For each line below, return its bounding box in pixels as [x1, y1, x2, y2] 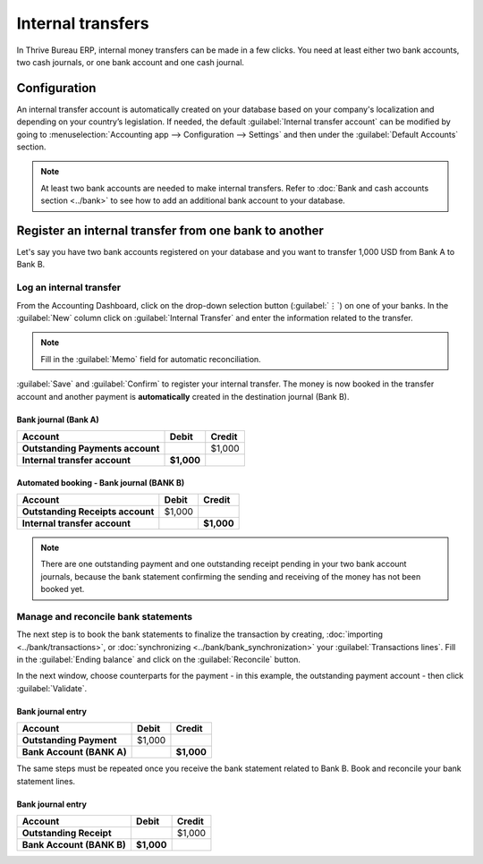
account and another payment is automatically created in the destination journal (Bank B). [16, 391, 350, 402]
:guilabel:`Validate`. [16, 682, 88, 693]
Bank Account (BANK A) [21, 746, 127, 758]
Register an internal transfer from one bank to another [16, 224, 324, 238]
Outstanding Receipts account [21, 505, 155, 518]
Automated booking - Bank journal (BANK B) [16, 477, 185, 487]
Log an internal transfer [16, 282, 121, 294]
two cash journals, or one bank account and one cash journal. [16, 56, 245, 67]
